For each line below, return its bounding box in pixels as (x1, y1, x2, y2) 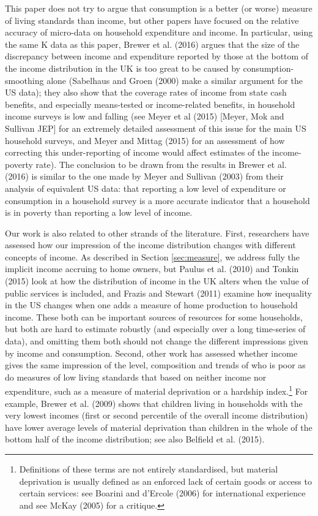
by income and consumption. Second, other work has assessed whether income (5, 346, 298, 359)
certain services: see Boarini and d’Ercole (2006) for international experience (19, 487, 306, 499)
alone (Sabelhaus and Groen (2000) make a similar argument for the (46, 74, 303, 86)
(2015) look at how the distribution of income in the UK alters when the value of (5, 275, 309, 287)
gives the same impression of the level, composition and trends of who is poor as (5, 359, 306, 371)
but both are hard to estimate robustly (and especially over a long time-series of (5, 322, 306, 335)
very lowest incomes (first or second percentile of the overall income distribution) (5, 409, 308, 422)
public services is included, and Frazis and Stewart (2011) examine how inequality (5, 286, 312, 299)
